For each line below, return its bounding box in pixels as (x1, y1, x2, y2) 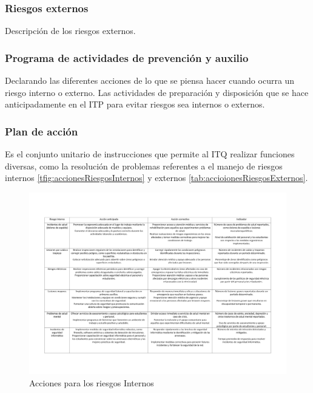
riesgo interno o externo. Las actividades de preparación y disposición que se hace (5, 86, 309, 98)
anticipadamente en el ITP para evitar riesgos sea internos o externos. (5, 98, 265, 111)
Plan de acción (5, 123, 78, 138)
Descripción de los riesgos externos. (5, 24, 136, 37)
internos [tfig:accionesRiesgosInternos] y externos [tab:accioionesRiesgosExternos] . (5, 171, 308, 184)
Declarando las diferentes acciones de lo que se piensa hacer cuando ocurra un (5, 74, 295, 87)
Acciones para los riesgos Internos (29, 376, 154, 389)
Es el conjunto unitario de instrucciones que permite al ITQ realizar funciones (5, 148, 295, 160)
